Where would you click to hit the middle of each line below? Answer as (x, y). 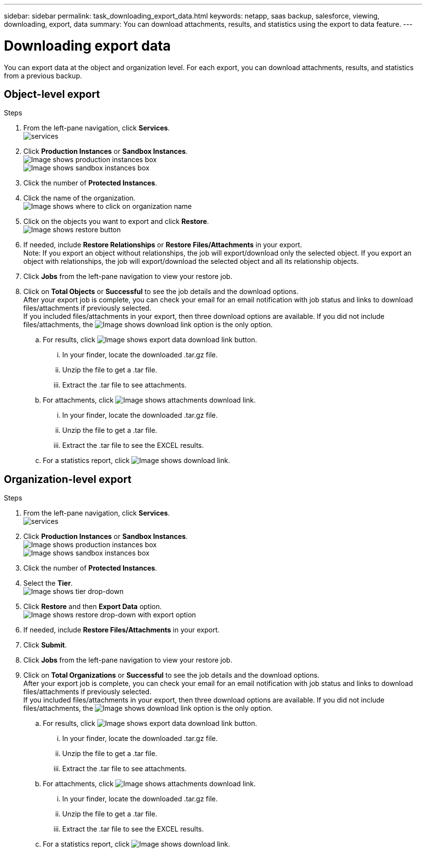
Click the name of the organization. (80, 198)
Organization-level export (68, 479)
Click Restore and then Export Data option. (93, 607)
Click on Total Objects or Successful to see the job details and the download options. (161, 292)
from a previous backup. (43, 75)
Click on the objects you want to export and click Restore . (116, 222)
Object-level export (52, 94)
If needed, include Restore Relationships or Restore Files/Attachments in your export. (163, 245)
